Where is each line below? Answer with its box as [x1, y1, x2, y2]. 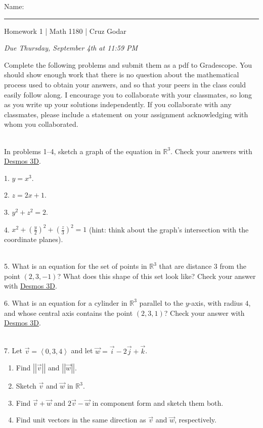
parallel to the [139, 297, 183, 308]
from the [220, 261, 247, 271]
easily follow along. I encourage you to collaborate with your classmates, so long [4, 89, 252, 100]
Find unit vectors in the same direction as [16, 414, 146, 425]
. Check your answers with [170, 146, 252, 156]
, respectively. [174, 414, 216, 425]
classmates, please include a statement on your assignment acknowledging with [4, 109, 248, 119]
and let [71, 345, 93, 356]
